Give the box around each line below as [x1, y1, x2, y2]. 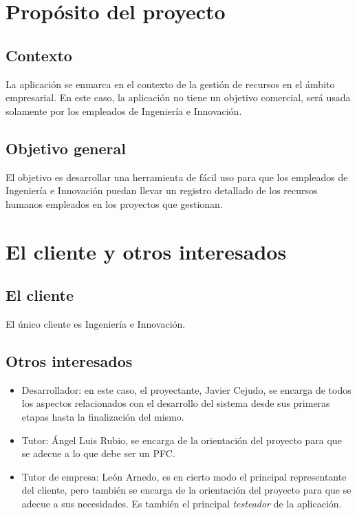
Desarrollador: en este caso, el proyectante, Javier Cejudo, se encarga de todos [21, 382, 351, 397]
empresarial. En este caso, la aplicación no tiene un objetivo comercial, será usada [6, 90, 351, 105]
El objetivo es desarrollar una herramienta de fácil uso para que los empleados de [6, 169, 348, 184]
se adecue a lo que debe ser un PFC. [21, 446, 175, 461]
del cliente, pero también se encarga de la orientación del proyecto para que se [21, 483, 351, 497]
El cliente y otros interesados [6, 237, 287, 265]
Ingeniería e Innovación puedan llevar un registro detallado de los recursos [6, 183, 318, 198]
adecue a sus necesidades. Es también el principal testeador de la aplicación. [21, 496, 342, 510]
